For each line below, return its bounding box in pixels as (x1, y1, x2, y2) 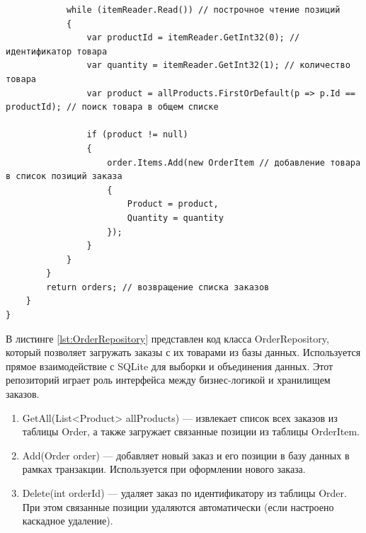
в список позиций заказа (6, 171, 122, 182)
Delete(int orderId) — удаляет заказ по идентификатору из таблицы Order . (22, 486, 347, 500)
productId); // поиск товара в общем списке (6, 102, 219, 113)
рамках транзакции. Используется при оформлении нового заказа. (22, 462, 306, 476)
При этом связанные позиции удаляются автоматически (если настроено (22, 499, 334, 514)
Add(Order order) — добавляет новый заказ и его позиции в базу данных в (22, 447, 350, 462)
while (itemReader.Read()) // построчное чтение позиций (66, 5, 341, 15)
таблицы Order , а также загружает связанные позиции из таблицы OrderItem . (22, 424, 360, 439)
